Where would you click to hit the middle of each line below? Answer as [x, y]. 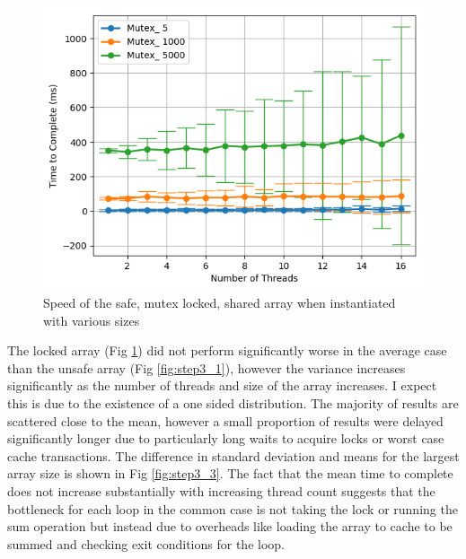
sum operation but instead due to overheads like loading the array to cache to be [230, 526]
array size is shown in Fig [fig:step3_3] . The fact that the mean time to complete [230, 473]
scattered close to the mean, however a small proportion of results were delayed [225, 420]
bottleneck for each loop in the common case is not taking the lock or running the [233, 508]
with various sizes [92, 320]
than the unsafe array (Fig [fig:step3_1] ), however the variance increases [207, 367]
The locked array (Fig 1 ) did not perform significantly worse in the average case [227, 350]
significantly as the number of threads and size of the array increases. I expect [222, 385]
